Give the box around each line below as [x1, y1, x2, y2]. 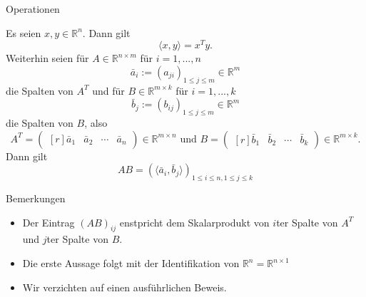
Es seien [6, 25, 41, 40]
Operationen [6, 1, 60, 16]
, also [84, 115, 108, 130]
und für [92, 83, 125, 98]
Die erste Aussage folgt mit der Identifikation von [22, 256, 240, 271]
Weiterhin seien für [6, 51, 89, 66]
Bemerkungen [6, 191, 66, 206]
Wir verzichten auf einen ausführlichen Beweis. [22, 279, 227, 294]
